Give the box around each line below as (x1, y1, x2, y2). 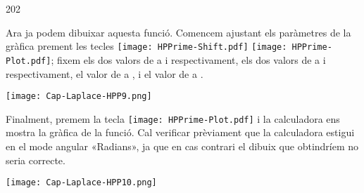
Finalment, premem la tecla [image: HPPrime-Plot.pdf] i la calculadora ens (6, 111, 340, 126)
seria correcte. (6, 152, 65, 167)
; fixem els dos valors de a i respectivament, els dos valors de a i (51, 52, 326, 67)
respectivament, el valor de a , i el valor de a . (6, 66, 203, 81)
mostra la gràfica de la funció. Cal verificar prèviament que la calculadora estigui (6, 125, 355, 140)
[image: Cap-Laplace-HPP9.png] (6, 91, 152, 102)
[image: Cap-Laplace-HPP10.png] (6, 178, 157, 188)
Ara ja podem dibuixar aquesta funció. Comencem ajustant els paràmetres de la (6, 25, 351, 39)
